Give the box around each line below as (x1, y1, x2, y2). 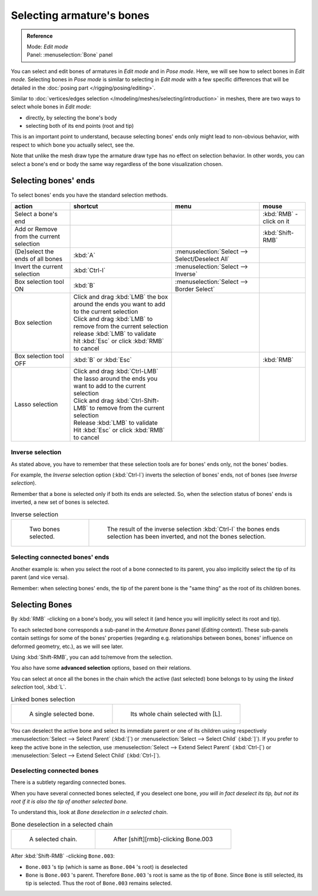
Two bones (29, 525, 60, 533)
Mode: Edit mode (26, 43, 68, 50)
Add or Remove (14, 224, 58, 233)
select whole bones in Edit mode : (11, 103, 91, 110)
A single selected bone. (29, 710, 95, 718)
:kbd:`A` (73, 251, 95, 259)
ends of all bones (14, 254, 63, 263)
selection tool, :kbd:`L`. (11, 683, 67, 690)
